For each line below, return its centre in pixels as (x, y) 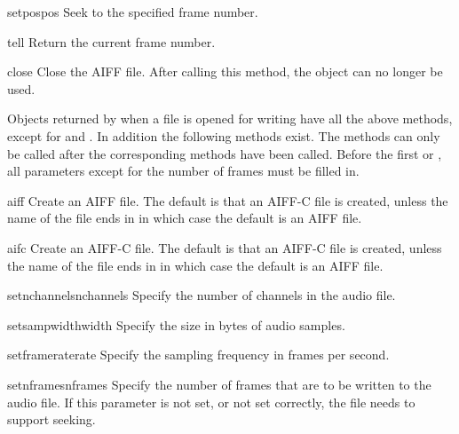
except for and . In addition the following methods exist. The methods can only (224, 135)
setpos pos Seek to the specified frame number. (133, 12)
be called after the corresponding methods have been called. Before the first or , (225, 153)
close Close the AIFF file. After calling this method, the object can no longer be (225, 71)
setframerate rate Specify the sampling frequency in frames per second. (198, 355)
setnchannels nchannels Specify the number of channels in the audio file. (202, 295)
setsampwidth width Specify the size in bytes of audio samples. (176, 324)
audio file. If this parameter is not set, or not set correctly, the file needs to (211, 402)
